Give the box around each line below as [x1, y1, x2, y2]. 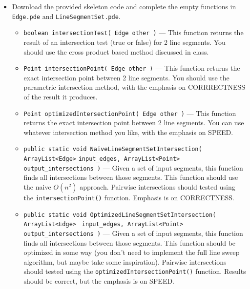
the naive [23, 181, 51, 192]
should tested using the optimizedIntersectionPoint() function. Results [23, 266, 246, 276]
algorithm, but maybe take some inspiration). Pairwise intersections [23, 256, 227, 267]
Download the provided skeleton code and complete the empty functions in [12, 1, 236, 11]
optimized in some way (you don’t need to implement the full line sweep [23, 247, 240, 257]
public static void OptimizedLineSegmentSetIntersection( [23, 211, 216, 218]
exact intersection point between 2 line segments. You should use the [23, 72, 229, 82]
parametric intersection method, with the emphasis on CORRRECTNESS [23, 82, 246, 92]
